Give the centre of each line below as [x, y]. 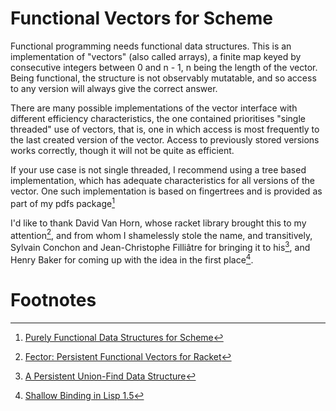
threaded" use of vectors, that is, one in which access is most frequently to [165, 129]
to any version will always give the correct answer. [114, 88]
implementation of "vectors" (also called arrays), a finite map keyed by [156, 56]
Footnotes [53, 299]
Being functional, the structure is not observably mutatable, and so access [163, 78]
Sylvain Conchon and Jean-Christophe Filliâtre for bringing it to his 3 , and [160, 246]
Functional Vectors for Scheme [141, 18]
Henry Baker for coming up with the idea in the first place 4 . [132, 259]
